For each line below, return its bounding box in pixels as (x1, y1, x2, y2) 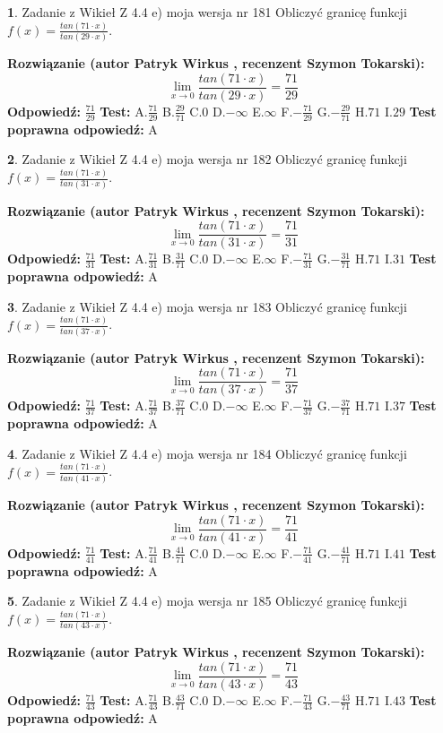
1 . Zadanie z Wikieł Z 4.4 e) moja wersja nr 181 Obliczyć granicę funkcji (7, 3, 407, 21)
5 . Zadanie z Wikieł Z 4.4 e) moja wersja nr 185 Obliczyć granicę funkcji (7, 591, 407, 610)
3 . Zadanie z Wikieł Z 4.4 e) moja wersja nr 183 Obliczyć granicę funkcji (7, 297, 407, 315)
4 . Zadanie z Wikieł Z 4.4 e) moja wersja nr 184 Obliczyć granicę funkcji (7, 444, 407, 462)
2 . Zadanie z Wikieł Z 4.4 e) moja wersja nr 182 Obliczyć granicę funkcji (7, 150, 407, 168)
